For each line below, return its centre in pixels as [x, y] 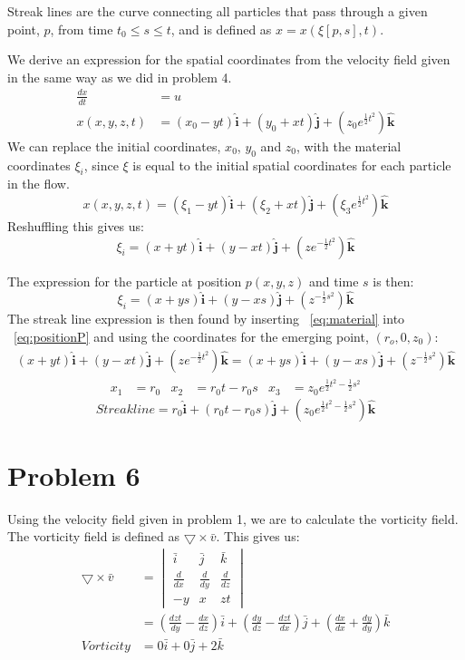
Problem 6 [74, 475]
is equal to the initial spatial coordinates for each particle [292, 165]
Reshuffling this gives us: [76, 225]
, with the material [349, 146]
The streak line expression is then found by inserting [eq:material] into [206, 319]
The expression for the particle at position [125, 281]
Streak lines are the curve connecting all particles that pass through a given [218, 11]
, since [101, 165]
